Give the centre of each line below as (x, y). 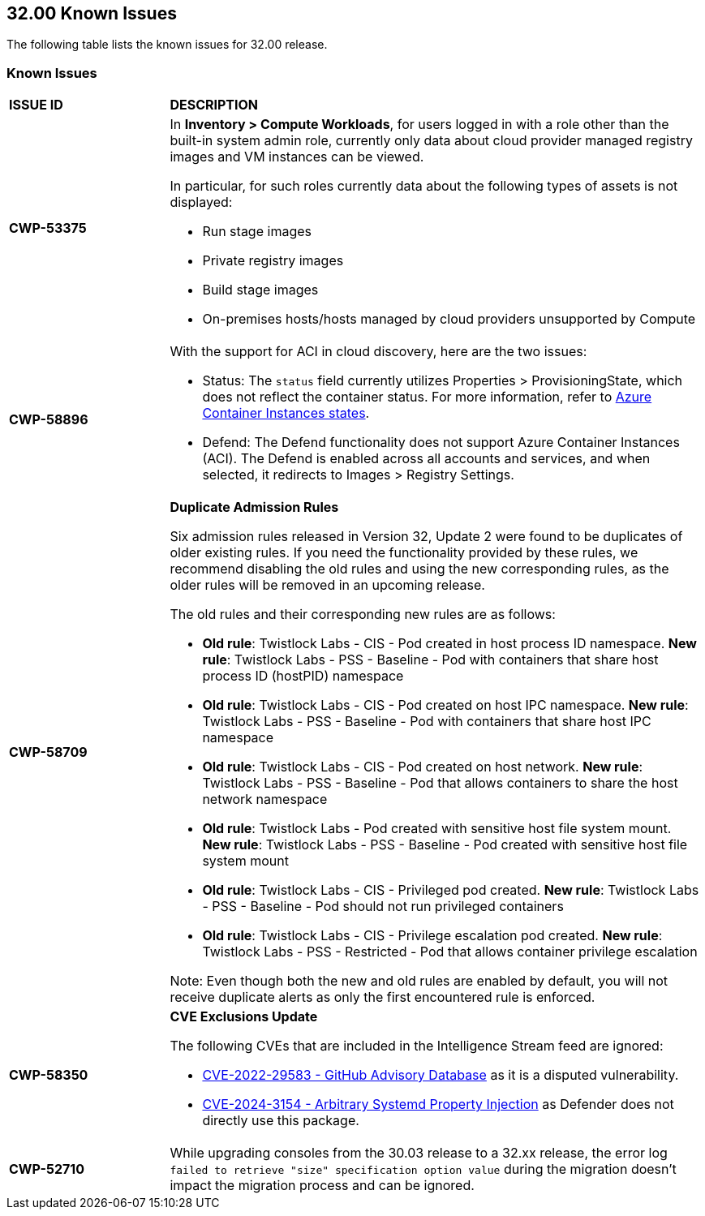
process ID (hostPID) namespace (303, 676)
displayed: (201, 202)
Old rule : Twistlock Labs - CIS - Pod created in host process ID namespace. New (449, 644)
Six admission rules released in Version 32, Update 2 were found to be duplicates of (426, 537)
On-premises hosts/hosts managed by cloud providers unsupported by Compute (449, 319)
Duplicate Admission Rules (254, 507)
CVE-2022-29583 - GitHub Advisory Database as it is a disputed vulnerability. (441, 1075)
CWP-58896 (49, 420)
